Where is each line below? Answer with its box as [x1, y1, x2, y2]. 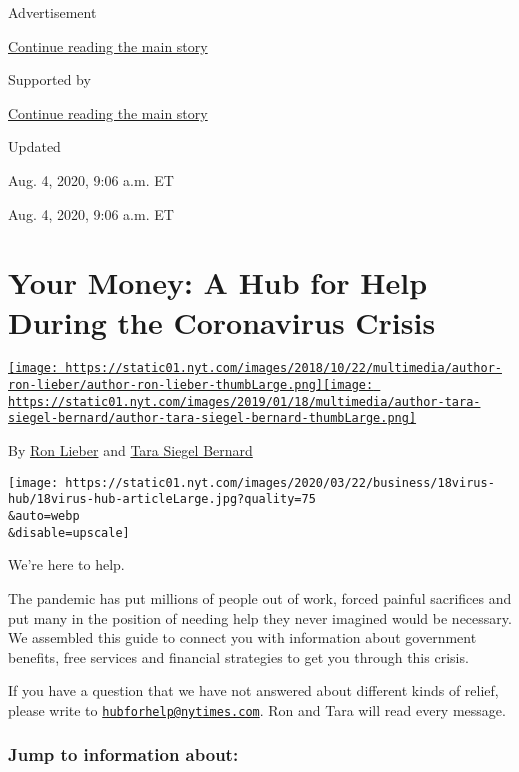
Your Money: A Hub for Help [8, 262, 428, 303]
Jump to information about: [8, 742, 239, 767]
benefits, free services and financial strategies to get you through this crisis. [8, 646, 469, 667]
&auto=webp [8, 509, 80, 523]
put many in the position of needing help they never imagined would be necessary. [8, 607, 512, 628]
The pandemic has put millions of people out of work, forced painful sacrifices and [8, 587, 512, 608]
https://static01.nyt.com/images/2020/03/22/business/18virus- [65, 475, 495, 490]
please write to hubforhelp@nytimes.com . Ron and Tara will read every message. [8, 699, 506, 720]
